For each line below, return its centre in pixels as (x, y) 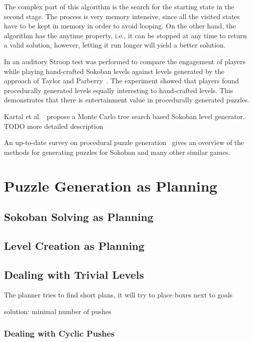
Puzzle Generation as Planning (111, 185)
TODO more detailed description (54, 126)
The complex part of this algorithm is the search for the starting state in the (119, 6)
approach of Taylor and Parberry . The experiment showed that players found (122, 81)
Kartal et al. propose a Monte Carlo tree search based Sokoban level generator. (125, 116)
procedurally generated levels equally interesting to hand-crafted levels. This (119, 90)
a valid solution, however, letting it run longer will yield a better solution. (115, 45)
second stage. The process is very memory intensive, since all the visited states (122, 16)
